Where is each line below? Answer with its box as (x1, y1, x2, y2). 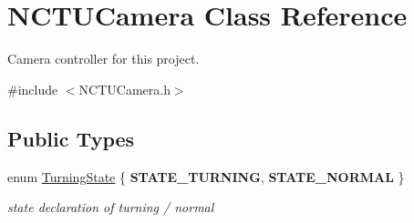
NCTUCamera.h (78, 79, 171, 98)
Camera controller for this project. (7, 49, 200, 68)
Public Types (7, 124, 135, 152)
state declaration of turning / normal (7, 198, 214, 217)
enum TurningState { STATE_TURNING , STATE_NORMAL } (7, 167, 405, 186)
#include (7, 79, 58, 98)
